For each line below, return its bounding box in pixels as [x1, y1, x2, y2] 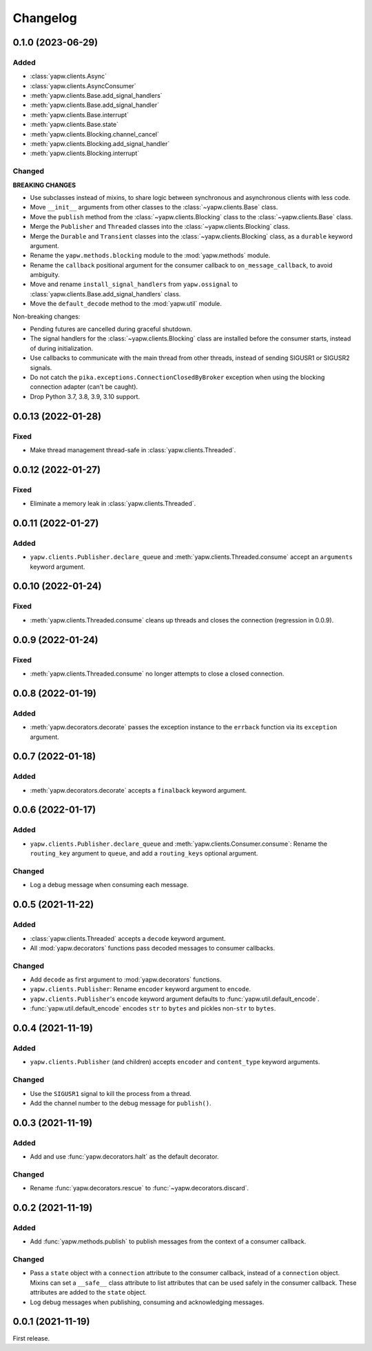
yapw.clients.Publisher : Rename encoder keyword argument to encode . [30, 985, 251, 993]
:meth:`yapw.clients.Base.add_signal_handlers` [30, 92, 163, 100]
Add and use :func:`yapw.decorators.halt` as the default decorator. [30, 1152, 220, 1161]
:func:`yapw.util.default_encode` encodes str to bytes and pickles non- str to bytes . [30, 1004, 276, 1013]
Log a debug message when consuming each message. [30, 881, 189, 889]
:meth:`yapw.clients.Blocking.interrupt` [30, 149, 140, 158]
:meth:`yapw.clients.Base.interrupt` [30, 110, 129, 119]
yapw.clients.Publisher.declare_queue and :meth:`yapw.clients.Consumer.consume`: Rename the [30, 840, 327, 848]
